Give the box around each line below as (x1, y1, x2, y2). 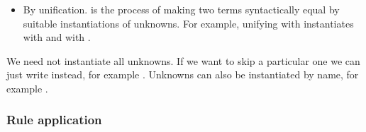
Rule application (6, 111, 102, 128)
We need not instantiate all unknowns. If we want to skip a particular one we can (6, 53, 360, 68)
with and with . (23, 30, 91, 44)
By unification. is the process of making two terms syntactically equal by (23, 2, 340, 16)
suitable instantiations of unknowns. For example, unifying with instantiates (23, 16, 354, 30)
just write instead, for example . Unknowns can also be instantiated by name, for (6, 67, 359, 82)
